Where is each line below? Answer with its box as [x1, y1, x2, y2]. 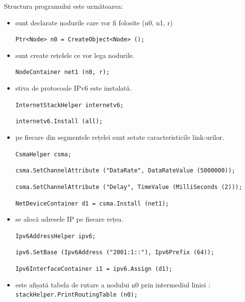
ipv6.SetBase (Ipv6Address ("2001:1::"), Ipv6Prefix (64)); [15, 249, 214, 256]
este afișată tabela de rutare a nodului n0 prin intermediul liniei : [15, 279, 210, 289]
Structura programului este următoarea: [4, 1, 123, 11]
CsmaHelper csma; [15, 151, 72, 158]
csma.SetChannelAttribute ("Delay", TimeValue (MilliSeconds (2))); [15, 183, 243, 190]
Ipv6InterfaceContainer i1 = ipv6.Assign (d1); [15, 265, 172, 273]
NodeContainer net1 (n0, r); [15, 69, 110, 76]
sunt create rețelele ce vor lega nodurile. [15, 50, 135, 60]
